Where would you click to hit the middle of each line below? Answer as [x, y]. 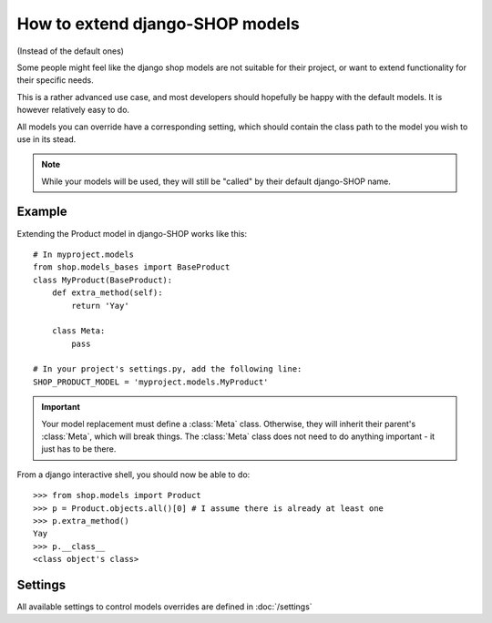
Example [42, 212]
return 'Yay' [100, 306]
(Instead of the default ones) [71, 51]
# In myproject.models [84, 254]
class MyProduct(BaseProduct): [103, 280]
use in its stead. [46, 139]
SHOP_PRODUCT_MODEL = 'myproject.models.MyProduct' [151, 382]
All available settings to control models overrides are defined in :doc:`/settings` [165, 607]
